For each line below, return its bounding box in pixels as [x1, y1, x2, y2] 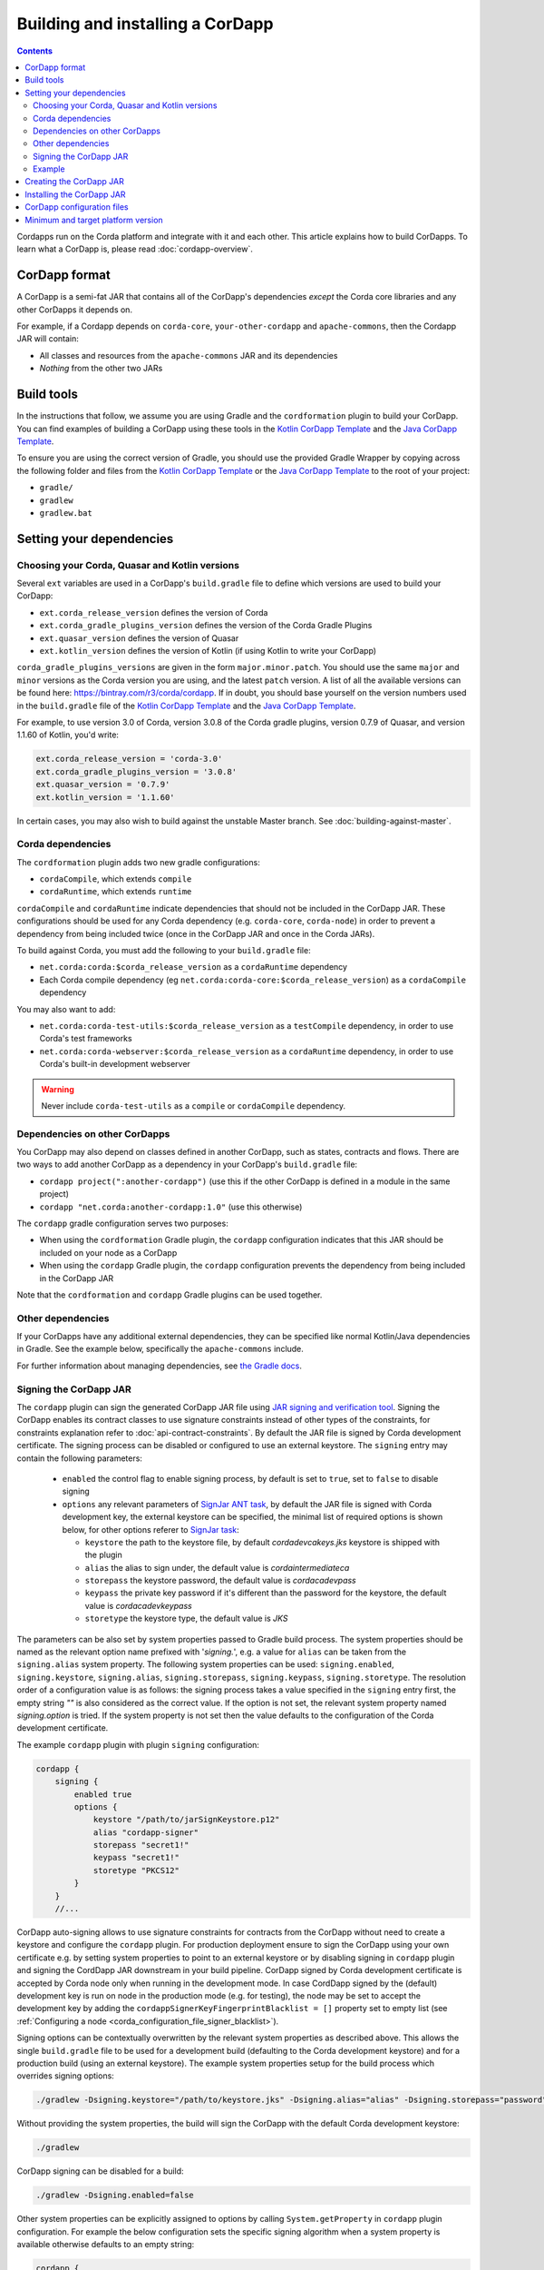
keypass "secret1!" [92, 1852, 180, 1863]
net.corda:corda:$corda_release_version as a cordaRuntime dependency [39, 962, 348, 972]
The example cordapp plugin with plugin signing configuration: [16, 1739, 260, 1750]
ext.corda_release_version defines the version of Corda [39, 607, 268, 617]
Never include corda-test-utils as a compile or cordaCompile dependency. [41, 1100, 346, 1111]
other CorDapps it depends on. [16, 304, 133, 315]
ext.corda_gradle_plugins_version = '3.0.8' [35, 766, 238, 776]
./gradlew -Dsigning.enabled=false [35, 2190, 194, 2201]
